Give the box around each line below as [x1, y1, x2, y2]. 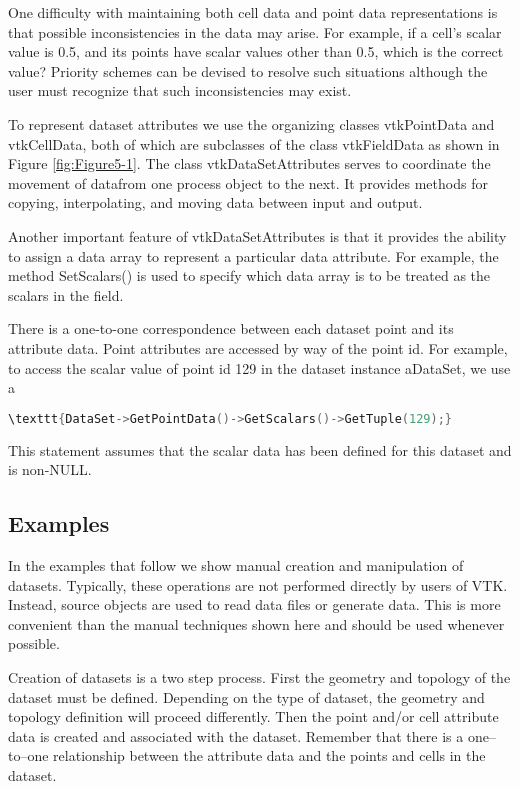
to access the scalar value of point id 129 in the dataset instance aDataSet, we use [8, 357, 511, 378]
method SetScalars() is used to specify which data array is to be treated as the [8, 265, 491, 286]
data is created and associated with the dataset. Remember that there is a [8, 725, 464, 746]
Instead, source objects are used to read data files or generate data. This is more [8, 594, 501, 615]
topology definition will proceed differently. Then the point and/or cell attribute [8, 706, 499, 727]
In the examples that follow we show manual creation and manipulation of [8, 554, 464, 575]
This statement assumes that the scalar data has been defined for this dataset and [8, 439, 512, 460]
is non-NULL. [8, 459, 92, 480]
